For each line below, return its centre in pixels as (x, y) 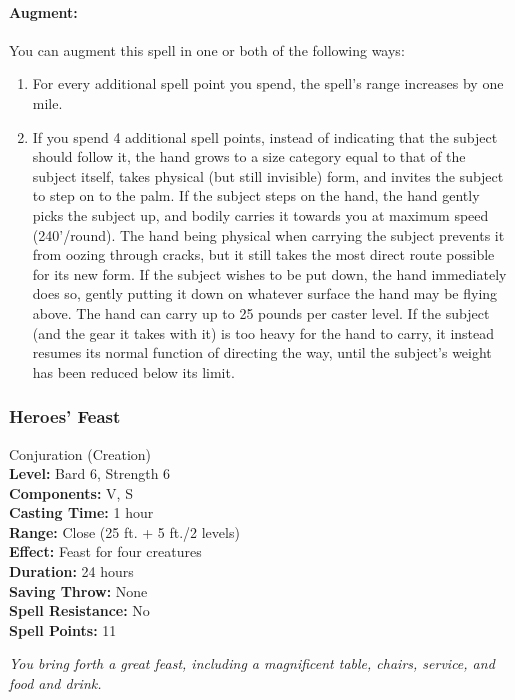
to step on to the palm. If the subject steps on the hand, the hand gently (256, 195)
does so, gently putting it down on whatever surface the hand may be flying (265, 293)
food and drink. (55, 683)
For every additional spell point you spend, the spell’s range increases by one (268, 83)
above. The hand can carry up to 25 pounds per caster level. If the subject (261, 312)
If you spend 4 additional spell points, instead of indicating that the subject (265, 136)
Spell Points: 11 (63, 629)
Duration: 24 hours (71, 571)
